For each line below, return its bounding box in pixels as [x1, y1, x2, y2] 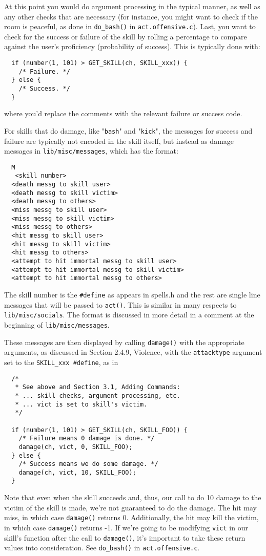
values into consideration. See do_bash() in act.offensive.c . [4, 542, 200, 553]
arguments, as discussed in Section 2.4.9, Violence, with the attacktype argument [4, 347, 262, 357]
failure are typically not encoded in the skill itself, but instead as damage [4, 135, 234, 146]
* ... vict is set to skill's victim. [15, 400, 148, 408]
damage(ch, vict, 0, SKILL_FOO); [18, 443, 133, 451]
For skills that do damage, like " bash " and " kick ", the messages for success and [4, 125, 253, 136]
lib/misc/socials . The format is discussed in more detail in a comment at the [4, 309, 254, 320]
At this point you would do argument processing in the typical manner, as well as [4, 1, 260, 11]
